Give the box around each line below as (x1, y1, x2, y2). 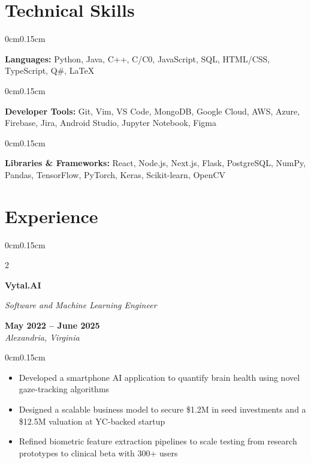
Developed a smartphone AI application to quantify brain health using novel (19, 371, 300, 383)
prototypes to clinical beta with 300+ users (19, 446, 178, 459)
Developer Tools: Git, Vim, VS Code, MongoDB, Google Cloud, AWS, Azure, (5, 104, 300, 117)
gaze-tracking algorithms (19, 383, 110, 395)
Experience (5, 203, 98, 228)
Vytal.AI (5, 278, 41, 291)
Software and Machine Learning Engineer (5, 299, 157, 311)
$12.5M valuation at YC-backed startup (19, 414, 165, 427)
